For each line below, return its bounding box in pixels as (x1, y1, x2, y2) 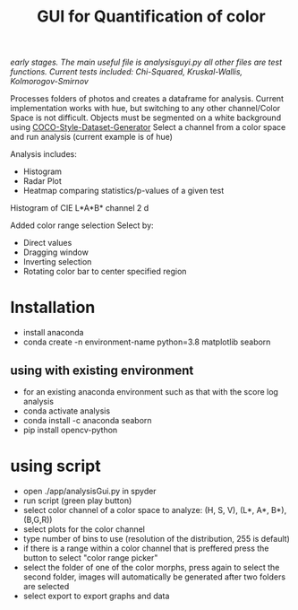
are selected (22, 580, 70, 591)
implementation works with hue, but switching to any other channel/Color (10, 103, 281, 114)
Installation (10, 298, 96, 318)
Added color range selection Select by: (10, 220, 155, 231)
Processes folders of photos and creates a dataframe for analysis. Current (10, 93, 285, 104)
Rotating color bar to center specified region (22, 266, 187, 277)
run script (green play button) (22, 495, 132, 506)
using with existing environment (10, 362, 194, 378)
